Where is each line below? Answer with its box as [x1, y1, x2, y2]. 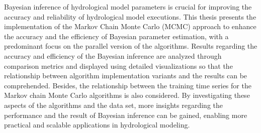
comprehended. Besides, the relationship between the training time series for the [4, 80, 251, 90]
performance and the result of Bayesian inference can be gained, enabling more [4, 109, 247, 120]
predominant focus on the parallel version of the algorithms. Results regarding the [4, 41, 257, 51]
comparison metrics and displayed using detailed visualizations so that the [4, 60, 233, 71]
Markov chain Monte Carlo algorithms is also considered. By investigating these [4, 90, 250, 100]
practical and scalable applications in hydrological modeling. [4, 119, 190, 130]
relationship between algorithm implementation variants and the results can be [4, 70, 247, 81]
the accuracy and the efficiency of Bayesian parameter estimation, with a [4, 31, 229, 41]
